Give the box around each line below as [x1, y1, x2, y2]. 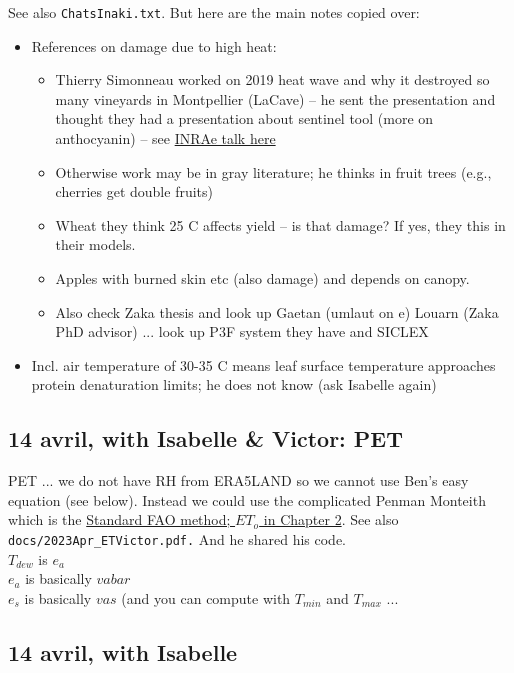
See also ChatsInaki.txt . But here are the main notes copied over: [8, 2, 420, 22]
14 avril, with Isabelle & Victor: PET [8, 423, 404, 454]
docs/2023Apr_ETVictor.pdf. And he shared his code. [8, 528, 346, 549]
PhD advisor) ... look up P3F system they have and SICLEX [55, 321, 429, 342]
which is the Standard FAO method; [8, 509, 231, 530]
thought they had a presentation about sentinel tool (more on [55, 108, 434, 129]
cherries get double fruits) [55, 181, 213, 202]
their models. [55, 234, 136, 255]
